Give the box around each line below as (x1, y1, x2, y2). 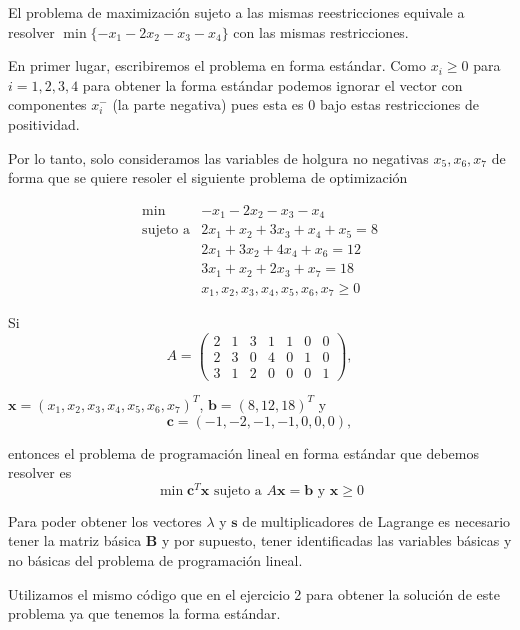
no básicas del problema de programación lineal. (8, 549, 303, 570)
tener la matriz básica (8, 530, 142, 551)
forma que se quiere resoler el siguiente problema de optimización (8, 167, 408, 188)
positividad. (8, 113, 80, 134)
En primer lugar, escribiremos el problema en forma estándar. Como (8, 55, 427, 76)
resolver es (8, 462, 72, 483)
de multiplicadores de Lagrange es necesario (242, 510, 511, 531)
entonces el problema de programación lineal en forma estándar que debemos (8, 442, 479, 463)
